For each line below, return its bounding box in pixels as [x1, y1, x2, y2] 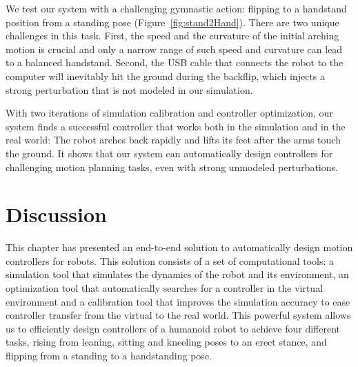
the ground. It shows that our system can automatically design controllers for [6, 146, 333, 160]
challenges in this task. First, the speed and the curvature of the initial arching [6, 28, 339, 43]
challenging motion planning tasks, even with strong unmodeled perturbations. [6, 159, 338, 174]
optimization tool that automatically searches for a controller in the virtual [6, 281, 324, 295]
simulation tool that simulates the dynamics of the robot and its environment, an [6, 267, 349, 281]
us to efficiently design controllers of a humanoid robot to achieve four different [6, 321, 340, 335]
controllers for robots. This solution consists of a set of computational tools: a [6, 253, 335, 268]
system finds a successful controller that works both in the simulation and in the [6, 119, 346, 133]
